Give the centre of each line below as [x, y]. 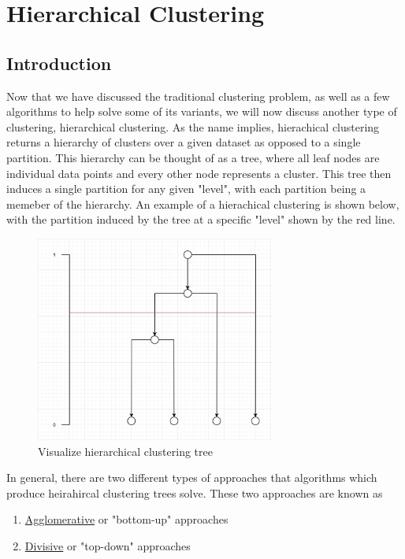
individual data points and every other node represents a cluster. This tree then [199, 173]
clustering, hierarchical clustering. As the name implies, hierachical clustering [193, 126]
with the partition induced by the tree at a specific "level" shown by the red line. [201, 219]
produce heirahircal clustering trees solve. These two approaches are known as [195, 492]
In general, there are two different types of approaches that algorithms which [192, 478]
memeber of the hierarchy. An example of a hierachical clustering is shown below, [203, 204]
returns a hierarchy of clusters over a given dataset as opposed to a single [184, 142]
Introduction [59, 63]
